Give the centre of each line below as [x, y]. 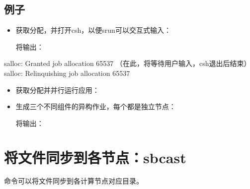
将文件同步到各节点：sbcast [95, 157]
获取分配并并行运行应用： [57, 90]
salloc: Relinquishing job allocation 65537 [67, 73]
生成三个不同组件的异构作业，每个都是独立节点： [96, 106]
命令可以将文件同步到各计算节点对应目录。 [74, 181]
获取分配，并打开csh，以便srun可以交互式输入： [93, 30]
